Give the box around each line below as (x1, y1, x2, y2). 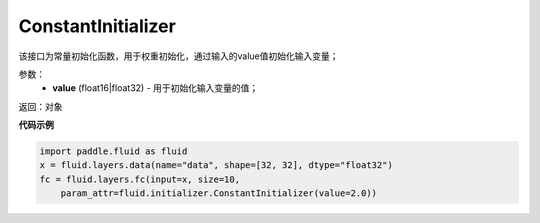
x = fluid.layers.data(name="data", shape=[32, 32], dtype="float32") (39, 160, 394, 171)
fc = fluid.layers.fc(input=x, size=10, (39, 173, 240, 185)
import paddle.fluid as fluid (39, 146, 188, 157)
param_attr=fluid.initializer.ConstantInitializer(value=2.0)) (60, 188, 378, 199)
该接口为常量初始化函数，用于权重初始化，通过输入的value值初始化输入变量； (18, 50, 339, 62)
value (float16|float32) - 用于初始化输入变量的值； (52, 82, 259, 94)
